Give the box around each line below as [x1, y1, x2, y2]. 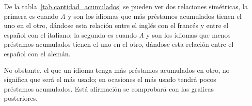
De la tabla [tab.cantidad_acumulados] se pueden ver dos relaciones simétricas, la [4, 1, 248, 11]
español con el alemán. [4, 48, 71, 58]
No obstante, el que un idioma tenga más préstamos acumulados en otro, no [4, 65, 230, 75]
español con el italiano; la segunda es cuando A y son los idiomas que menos [4, 29, 231, 40]
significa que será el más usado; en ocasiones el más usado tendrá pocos [4, 74, 216, 84]
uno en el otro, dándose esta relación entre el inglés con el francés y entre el [4, 20, 229, 30]
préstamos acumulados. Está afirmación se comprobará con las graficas [4, 83, 214, 93]
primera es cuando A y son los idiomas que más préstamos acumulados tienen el [4, 11, 242, 21]
